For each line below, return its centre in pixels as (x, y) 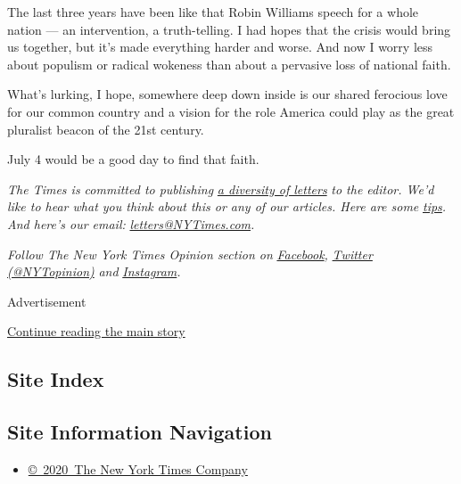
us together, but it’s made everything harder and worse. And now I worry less (220, 47)
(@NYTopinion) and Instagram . (94, 271)
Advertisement (47, 301)
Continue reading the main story (96, 331)
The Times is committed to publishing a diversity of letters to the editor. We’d (221, 189)
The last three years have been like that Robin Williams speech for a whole (213, 12)
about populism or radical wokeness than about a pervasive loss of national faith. (229, 64)
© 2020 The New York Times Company (138, 468)
